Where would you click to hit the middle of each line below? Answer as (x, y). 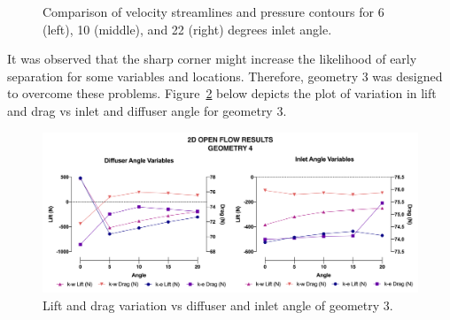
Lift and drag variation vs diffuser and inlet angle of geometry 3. (218, 305)
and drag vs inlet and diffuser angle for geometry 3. (147, 110)
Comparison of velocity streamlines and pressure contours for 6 (213, 11)
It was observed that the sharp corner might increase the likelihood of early (212, 59)
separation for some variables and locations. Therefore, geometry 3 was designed (225, 76)
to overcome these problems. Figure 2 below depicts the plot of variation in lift (222, 93)
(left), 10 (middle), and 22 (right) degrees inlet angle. (187, 29)
